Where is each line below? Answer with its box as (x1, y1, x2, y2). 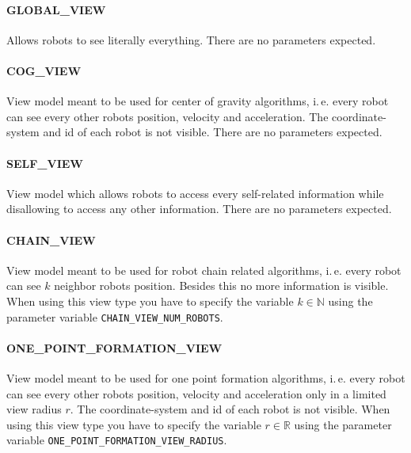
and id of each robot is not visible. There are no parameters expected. (43, 124, 382, 140)
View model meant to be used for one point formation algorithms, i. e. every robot (6, 369, 405, 386)
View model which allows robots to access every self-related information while (6, 185, 384, 201)
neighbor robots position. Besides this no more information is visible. (54, 277, 389, 294)
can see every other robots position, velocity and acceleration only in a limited (6, 385, 386, 402)
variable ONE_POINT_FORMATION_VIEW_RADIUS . (6, 432, 227, 448)
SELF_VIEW (6, 154, 84, 171)
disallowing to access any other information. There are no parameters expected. (6, 200, 392, 217)
